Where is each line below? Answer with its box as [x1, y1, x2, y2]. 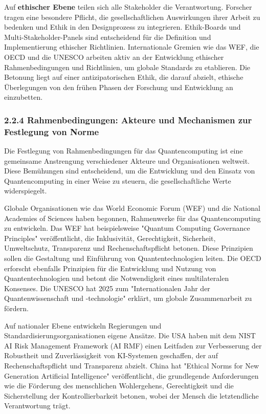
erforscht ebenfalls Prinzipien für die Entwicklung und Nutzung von [4, 263, 216, 273]
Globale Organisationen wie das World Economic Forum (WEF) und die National [4, 203, 260, 213]
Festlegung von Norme [4, 125, 99, 138]
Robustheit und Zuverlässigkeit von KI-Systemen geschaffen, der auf [4, 350, 218, 361]
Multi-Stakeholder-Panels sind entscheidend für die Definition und [4, 31, 211, 42]
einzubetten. [4, 92, 43, 102]
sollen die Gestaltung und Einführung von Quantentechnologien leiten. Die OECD [4, 253, 261, 264]
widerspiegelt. [4, 185, 47, 196]
